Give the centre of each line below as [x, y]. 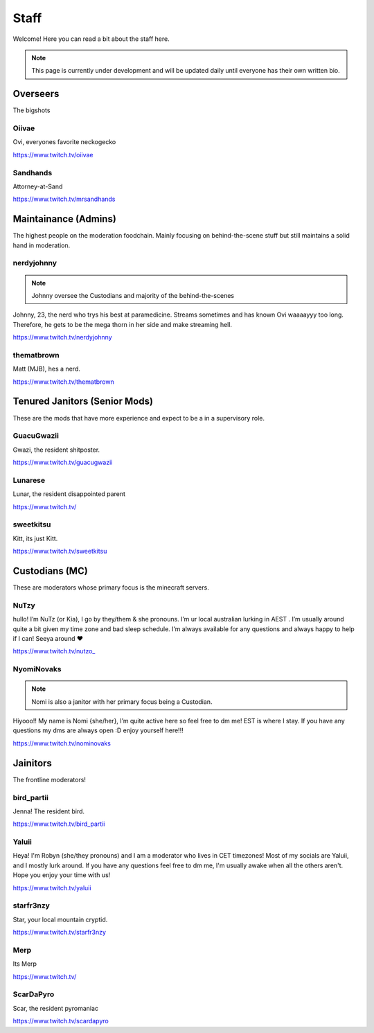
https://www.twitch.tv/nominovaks [62, 743]
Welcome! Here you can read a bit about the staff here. [91, 39]
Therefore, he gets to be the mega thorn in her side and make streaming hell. [122, 324]
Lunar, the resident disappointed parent [69, 494]
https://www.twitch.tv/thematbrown [63, 382]
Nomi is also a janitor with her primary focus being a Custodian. [122, 701]
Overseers [36, 94]
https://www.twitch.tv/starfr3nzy [60, 933]
